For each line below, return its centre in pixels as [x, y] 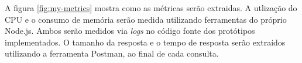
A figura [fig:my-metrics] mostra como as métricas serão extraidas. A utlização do [151, 8]
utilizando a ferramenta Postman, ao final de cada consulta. [112, 53]
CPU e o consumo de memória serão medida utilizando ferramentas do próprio [146, 19]
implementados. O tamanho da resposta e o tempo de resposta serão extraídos [145, 42]
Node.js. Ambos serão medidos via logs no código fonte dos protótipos [130, 31]
